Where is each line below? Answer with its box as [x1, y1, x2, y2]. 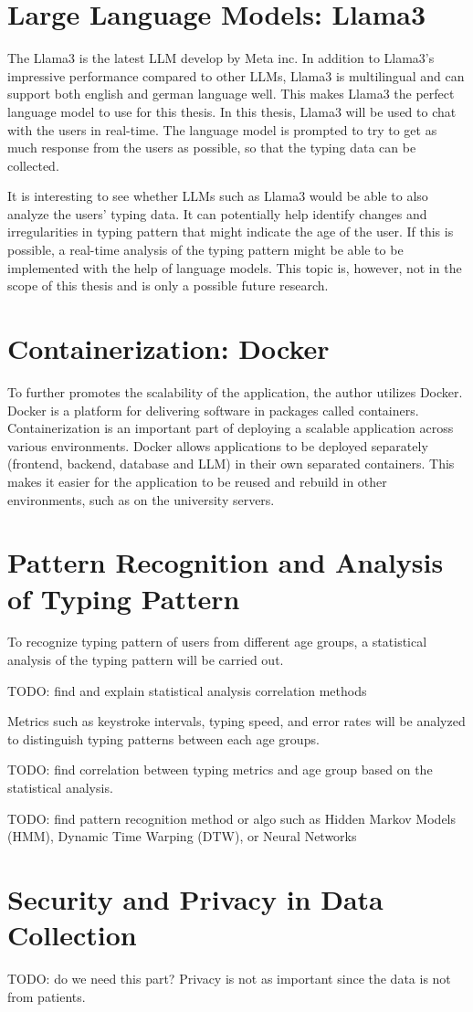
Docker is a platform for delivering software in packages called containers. [7, 400, 419, 419]
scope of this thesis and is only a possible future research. [7, 276, 329, 295]
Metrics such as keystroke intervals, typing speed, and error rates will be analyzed [7, 712, 466, 731]
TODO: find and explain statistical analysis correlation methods [7, 680, 367, 700]
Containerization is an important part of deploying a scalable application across [7, 418, 454, 437]
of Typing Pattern [7, 579, 240, 617]
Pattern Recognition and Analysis [7, 543, 444, 581]
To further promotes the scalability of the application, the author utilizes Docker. [7, 382, 463, 401]
